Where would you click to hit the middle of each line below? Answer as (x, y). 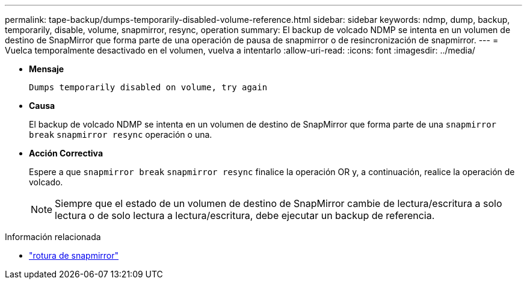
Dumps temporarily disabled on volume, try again (148, 87)
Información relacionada (53, 237)
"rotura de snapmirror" (74, 255)
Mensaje (47, 69)
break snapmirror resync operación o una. (121, 134)
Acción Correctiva (66, 153)
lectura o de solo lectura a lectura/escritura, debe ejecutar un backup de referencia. (245, 215)
